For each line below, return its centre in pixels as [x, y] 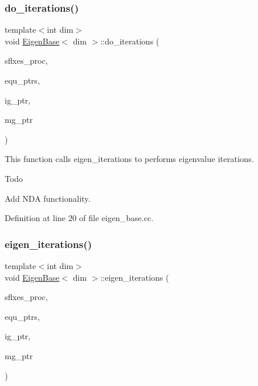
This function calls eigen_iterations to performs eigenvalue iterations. [129, 159]
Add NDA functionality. [48, 198]
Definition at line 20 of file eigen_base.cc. [79, 218]
